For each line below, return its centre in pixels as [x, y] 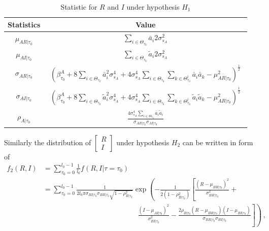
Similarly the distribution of [48, 142]
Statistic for [79, 7]
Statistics [24, 24]
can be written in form [218, 142]
